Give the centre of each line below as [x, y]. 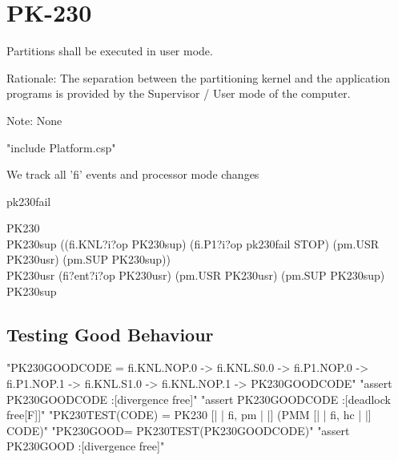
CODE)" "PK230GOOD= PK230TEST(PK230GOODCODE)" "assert [178, 430]
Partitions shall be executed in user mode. [110, 51]
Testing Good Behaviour [110, 334]
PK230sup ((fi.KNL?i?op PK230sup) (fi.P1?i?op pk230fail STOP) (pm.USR [193, 243]
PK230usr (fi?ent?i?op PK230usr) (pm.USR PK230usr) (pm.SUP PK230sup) [196, 275]
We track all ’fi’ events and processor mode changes [133, 174]
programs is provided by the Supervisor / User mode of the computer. [179, 93]
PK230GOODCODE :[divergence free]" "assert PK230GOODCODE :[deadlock [199, 399]
